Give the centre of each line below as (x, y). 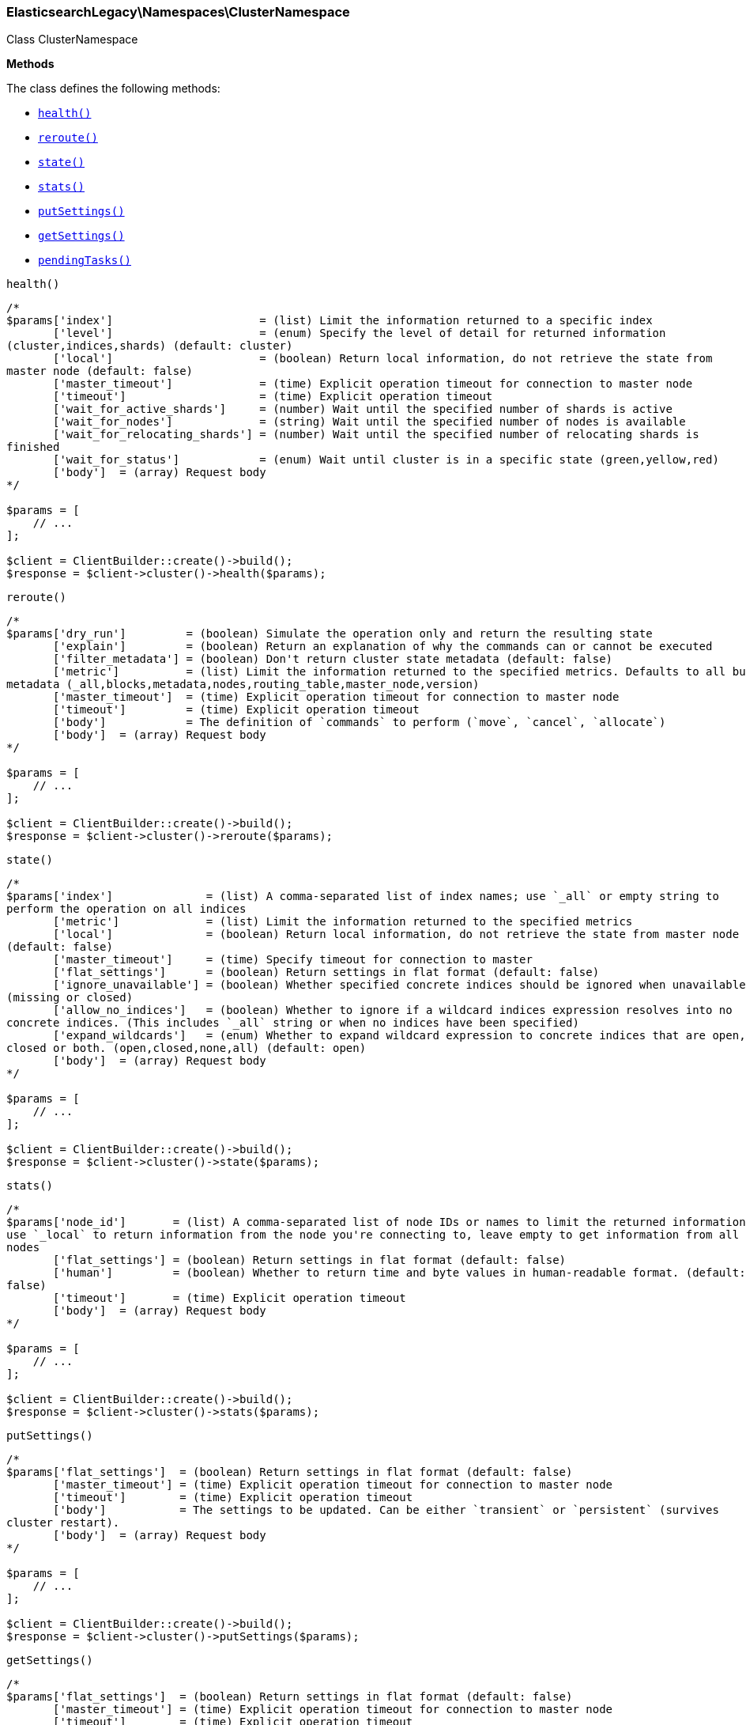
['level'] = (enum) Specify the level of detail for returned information (360, 333)
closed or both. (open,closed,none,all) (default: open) (186, 1048)
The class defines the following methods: (113, 89)
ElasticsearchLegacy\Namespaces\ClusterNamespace (178, 12)
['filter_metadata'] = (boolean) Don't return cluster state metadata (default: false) (333, 659)
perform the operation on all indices (126, 909)
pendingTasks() (85, 261)
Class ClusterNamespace (72, 40)
